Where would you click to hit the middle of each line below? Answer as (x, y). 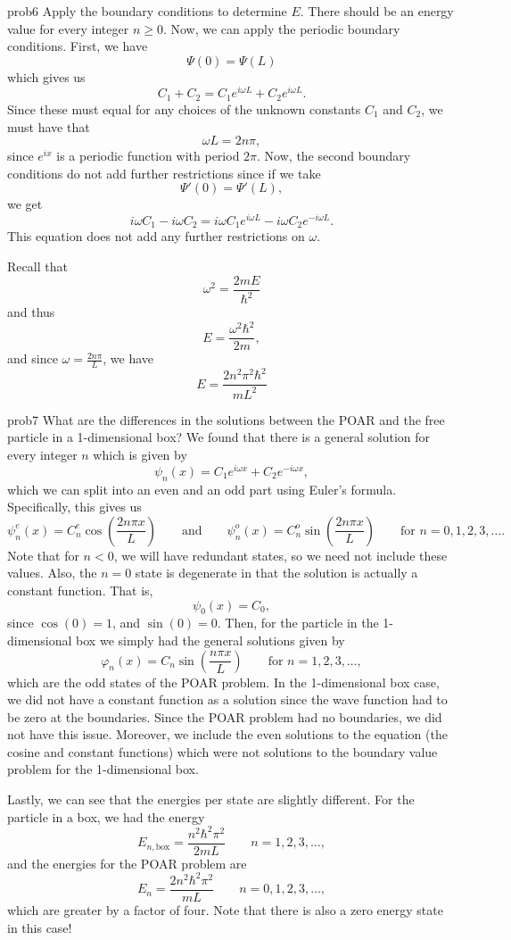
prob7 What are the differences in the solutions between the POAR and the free (226, 419)
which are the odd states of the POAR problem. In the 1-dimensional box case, (223, 682)
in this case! (40, 927)
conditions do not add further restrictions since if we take (164, 173)
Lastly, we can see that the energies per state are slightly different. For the (211, 799)
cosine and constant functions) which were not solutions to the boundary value (223, 751)
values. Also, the (52, 573)
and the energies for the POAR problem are (127, 863)
